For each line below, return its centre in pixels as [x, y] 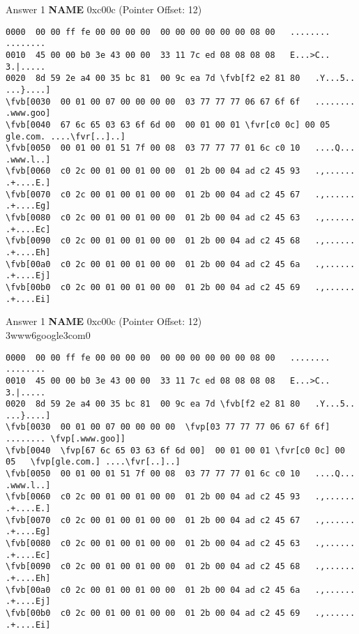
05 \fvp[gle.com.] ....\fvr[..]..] [93, 462]
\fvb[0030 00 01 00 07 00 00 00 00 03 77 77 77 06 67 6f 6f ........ [181, 101]
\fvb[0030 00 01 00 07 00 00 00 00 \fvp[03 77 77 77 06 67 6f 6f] [168, 427]
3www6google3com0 [48, 334]
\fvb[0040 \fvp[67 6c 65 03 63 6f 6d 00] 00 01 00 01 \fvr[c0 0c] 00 [175, 450]
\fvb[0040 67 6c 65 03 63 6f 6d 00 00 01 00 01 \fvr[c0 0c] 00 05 [168, 124]
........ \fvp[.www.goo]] [66, 439]
